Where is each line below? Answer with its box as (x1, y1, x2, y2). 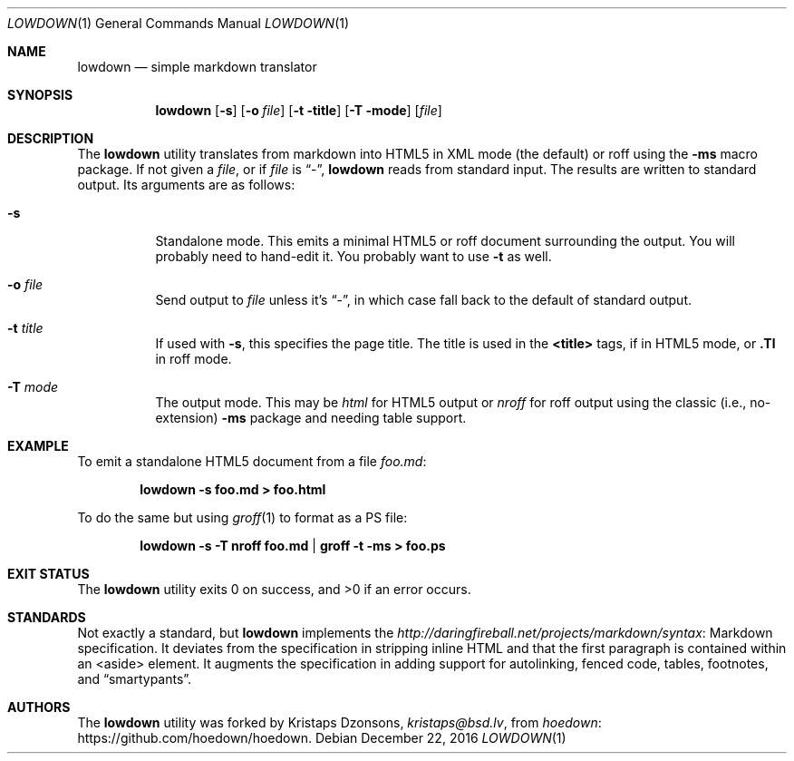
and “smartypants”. (77, 671, 192, 687)
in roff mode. (155, 351, 232, 366)
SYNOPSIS (7, 87, 73, 102)
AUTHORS (7, 699, 71, 715)
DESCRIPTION (7, 131, 94, 146)
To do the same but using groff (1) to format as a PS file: (77, 510, 408, 525)
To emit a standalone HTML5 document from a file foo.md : (77, 454, 427, 469)
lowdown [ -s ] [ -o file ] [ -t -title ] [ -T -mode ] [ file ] (155, 102, 442, 118)
